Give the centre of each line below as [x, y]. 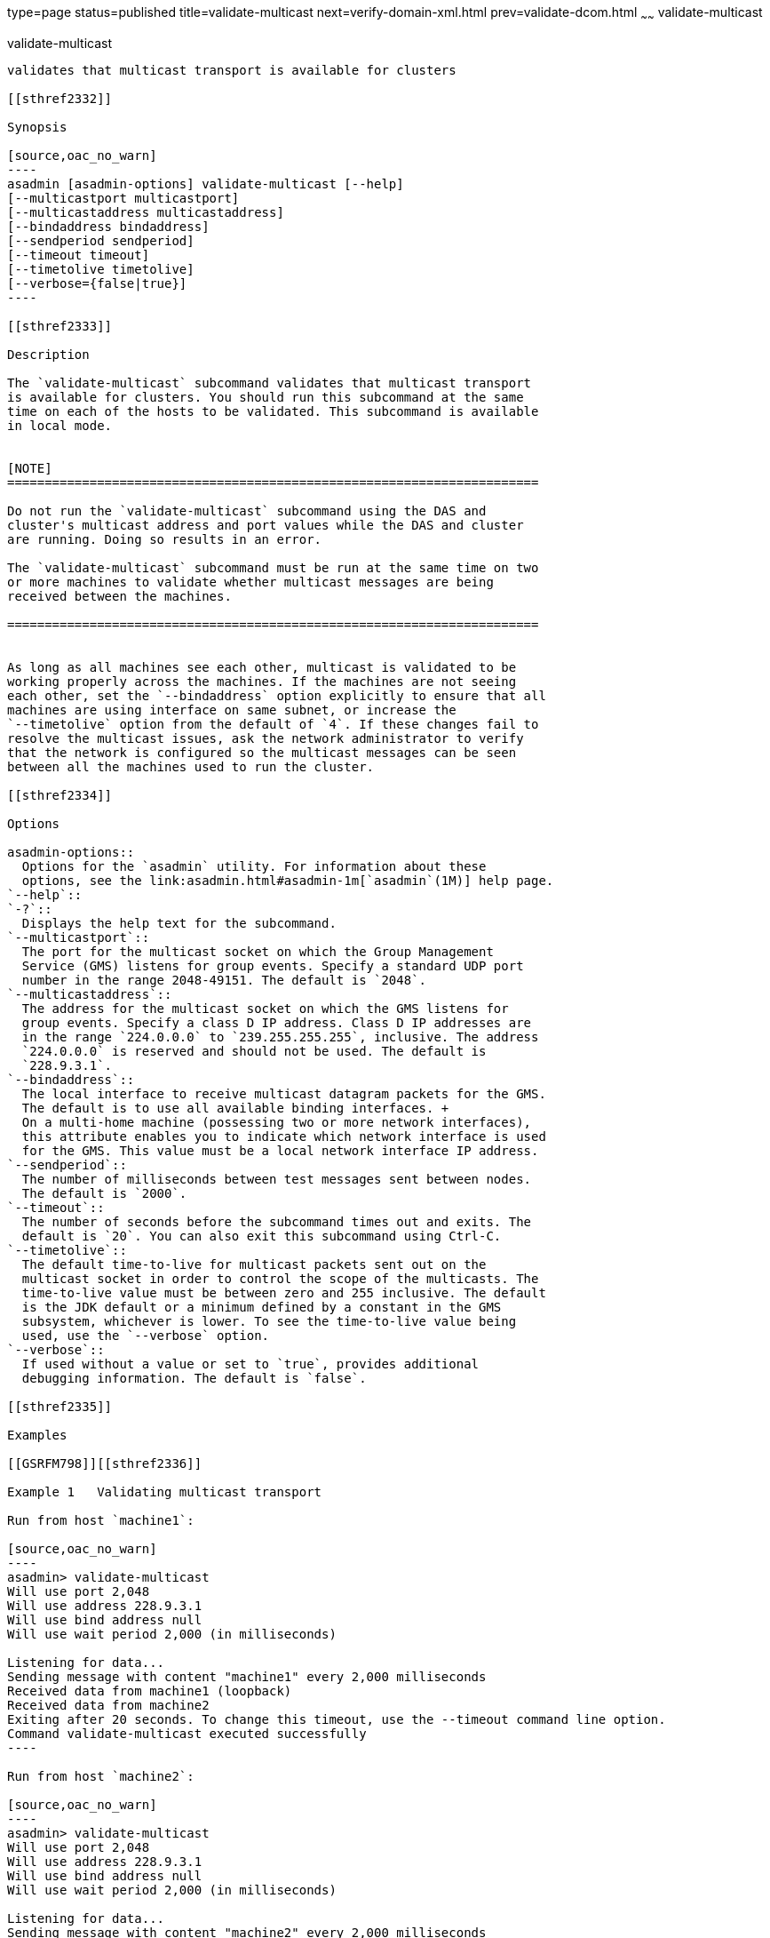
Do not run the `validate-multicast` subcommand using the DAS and [247, 510]
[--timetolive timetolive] [101, 269]
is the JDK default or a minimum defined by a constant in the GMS [262, 1307]
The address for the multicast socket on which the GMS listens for [265, 1008]
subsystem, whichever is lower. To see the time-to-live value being [269, 1321]
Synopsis [37, 127]
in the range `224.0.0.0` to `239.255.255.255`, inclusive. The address [280, 1037]
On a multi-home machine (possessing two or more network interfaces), [277, 1122]
